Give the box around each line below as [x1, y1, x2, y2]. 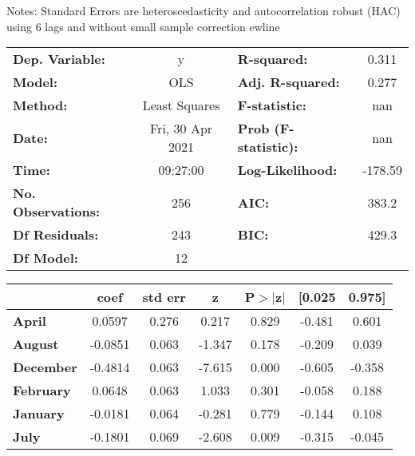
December [13, 358, 77, 377]
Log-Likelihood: [237, 161, 338, 180]
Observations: [13, 202, 101, 221]
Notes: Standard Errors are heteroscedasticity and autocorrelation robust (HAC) [6, 2, 401, 18]
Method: [13, 96, 68, 115]
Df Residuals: [13, 225, 99, 244]
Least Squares [142, 96, 220, 115]
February [13, 381, 71, 400]
